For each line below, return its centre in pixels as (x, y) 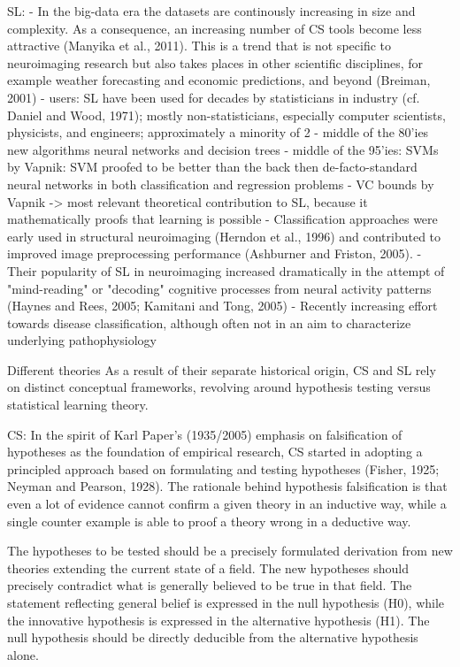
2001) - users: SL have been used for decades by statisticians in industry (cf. (214, 97)
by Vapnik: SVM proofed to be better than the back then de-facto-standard (212, 167)
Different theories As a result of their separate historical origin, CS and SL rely (222, 369)
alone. (23, 654)
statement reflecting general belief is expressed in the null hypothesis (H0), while (226, 602)
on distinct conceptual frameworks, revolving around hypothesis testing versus (219, 387)
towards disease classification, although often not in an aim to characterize (209, 322)
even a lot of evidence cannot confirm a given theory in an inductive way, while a (227, 504)
